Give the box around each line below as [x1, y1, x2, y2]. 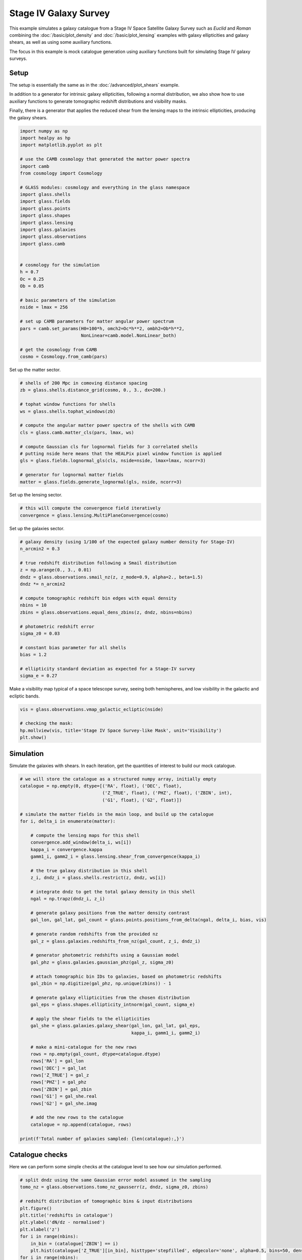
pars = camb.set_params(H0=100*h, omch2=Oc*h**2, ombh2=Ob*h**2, [20, 326, 185, 331]
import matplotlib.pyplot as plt [20, 142, 103, 148]
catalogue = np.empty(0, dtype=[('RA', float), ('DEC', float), [20, 783, 182, 789]
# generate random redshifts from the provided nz [30, 931, 158, 937]
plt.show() [20, 735, 47, 740]
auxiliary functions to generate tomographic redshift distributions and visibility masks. [9, 98, 187, 104]
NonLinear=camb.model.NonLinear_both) [81, 333, 177, 338]
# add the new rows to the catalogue [30, 1114, 124, 1120]
